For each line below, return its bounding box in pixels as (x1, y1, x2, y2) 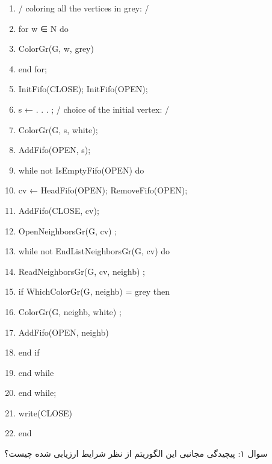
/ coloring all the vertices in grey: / (18, 2, 149, 14)
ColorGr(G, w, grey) (18, 42, 94, 55)
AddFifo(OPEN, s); (18, 143, 91, 156)
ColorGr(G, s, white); (18, 123, 98, 136)
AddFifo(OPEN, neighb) (18, 325, 109, 338)
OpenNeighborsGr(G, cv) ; (18, 224, 117, 237)
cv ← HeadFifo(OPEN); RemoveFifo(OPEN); (18, 184, 188, 196)
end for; (18, 62, 47, 75)
